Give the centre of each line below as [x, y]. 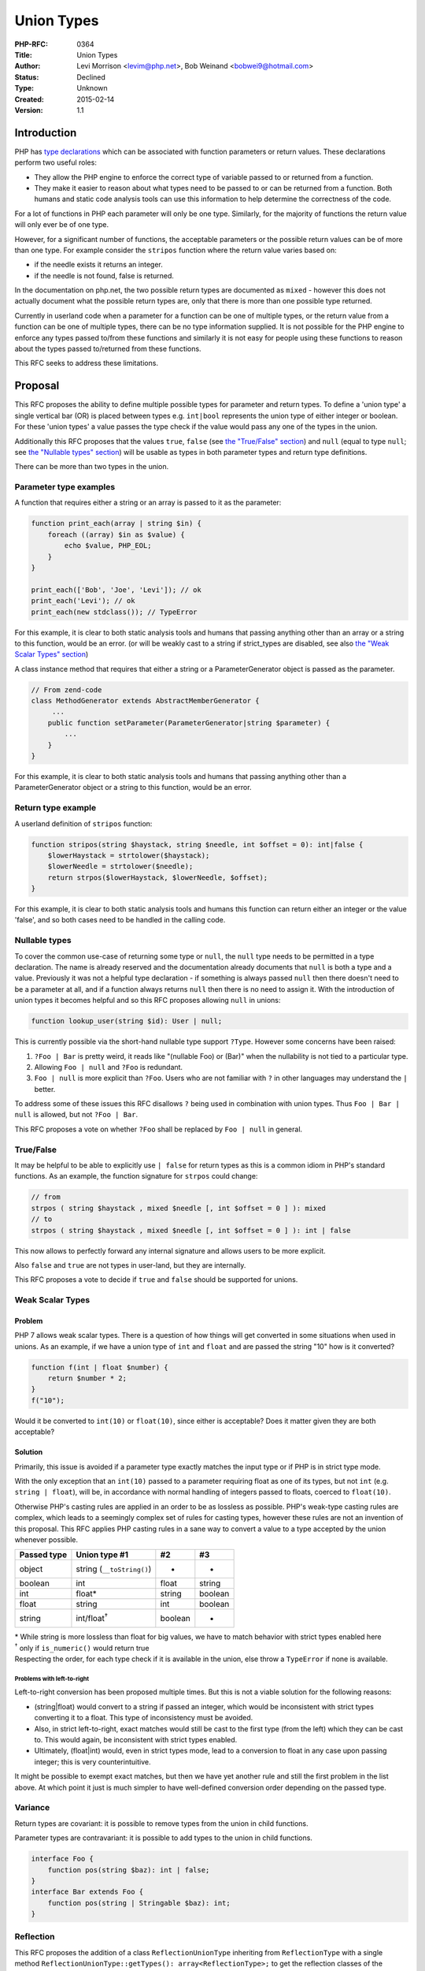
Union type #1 [102, 1555]
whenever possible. [46, 1539]
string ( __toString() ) [114, 1569]
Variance [32, 1808]
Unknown [92, 88]
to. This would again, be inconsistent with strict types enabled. [136, 1740]
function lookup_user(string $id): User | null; [127, 1021]
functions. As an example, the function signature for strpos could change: [136, 1176]
